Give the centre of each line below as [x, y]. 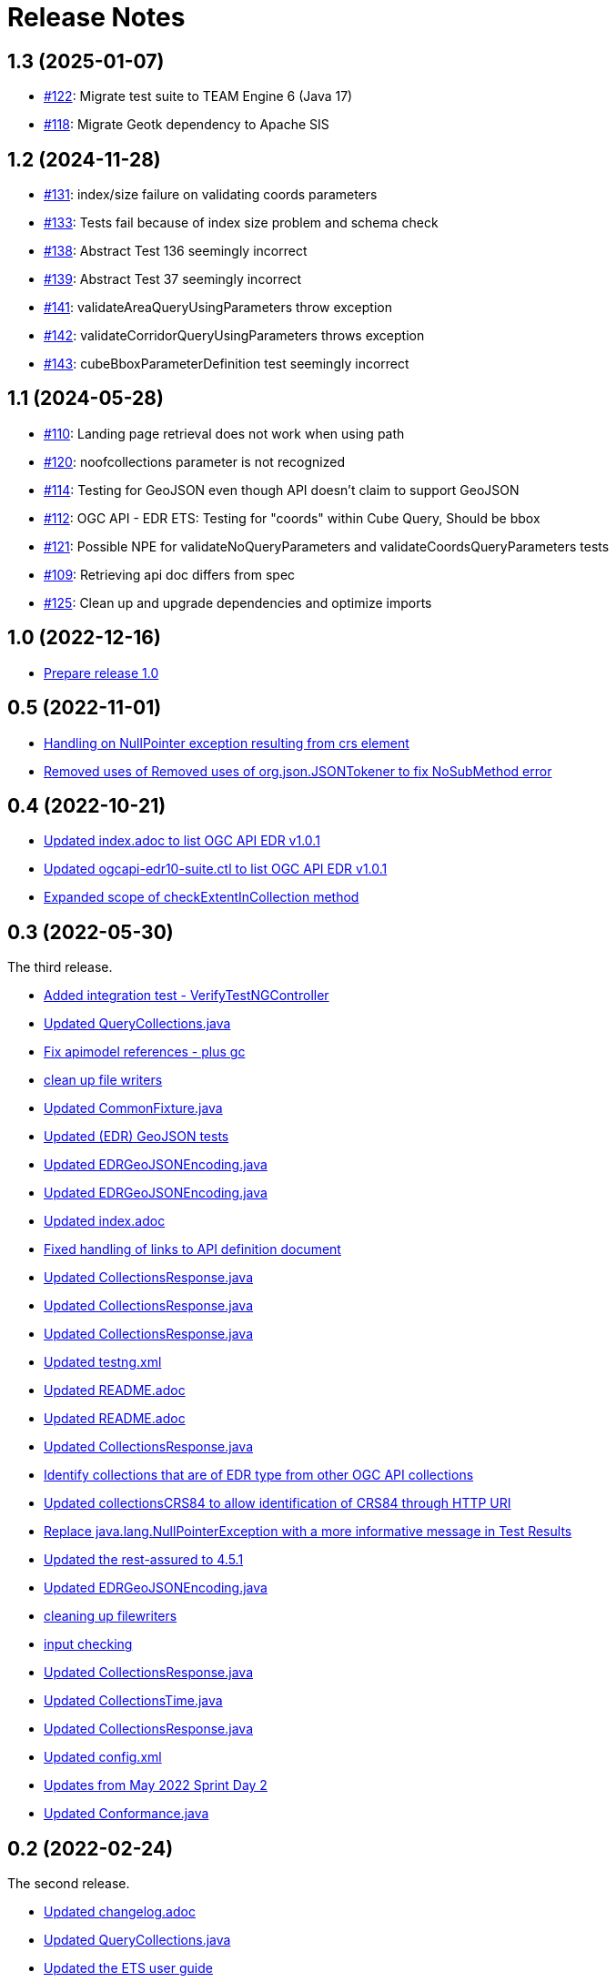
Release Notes [96, 17]
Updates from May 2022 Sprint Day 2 [156, 1785]
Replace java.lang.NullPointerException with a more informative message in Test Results [308, 1532]
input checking [88, 1644]
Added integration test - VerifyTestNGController [187, 996]
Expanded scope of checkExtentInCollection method [202, 897]
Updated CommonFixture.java [133, 1108]
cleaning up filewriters [111, 1616]
